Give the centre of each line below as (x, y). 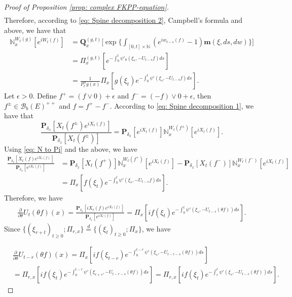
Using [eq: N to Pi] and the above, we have (71, 148)
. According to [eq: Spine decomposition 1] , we (182, 105)
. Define (45, 96)
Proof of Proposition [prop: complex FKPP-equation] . (87, 7)
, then (202, 96)
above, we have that (35, 30)
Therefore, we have (33, 197)
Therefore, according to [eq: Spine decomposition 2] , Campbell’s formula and (123, 20)
